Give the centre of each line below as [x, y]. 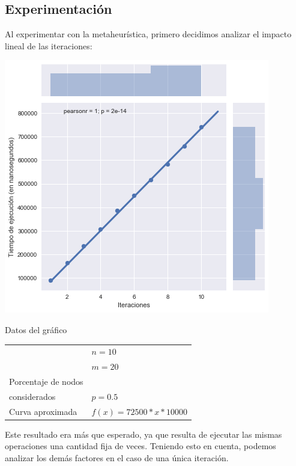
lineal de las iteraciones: [49, 45]
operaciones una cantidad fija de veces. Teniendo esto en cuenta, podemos [140, 446]
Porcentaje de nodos [46, 382]
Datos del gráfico [36, 329]
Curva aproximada [43, 411]
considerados [32, 396]
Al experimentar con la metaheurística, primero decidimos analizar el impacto [148, 34]
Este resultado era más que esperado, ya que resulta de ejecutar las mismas [143, 434]
